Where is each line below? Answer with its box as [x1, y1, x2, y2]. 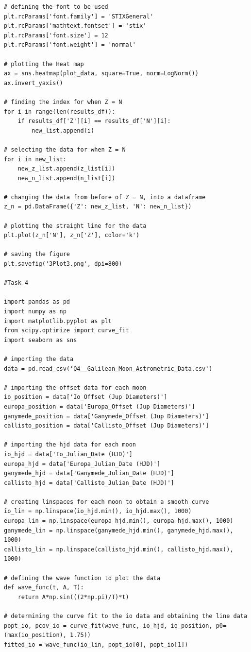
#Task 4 [4, 279, 29, 287]
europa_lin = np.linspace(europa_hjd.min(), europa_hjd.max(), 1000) [4, 517, 234, 525]
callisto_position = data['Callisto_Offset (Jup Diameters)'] [4, 422, 209, 429]
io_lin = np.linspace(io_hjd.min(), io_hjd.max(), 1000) [4, 508, 192, 515]
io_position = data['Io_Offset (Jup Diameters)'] [4, 394, 167, 401]
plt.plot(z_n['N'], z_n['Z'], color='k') [4, 232, 140, 239]
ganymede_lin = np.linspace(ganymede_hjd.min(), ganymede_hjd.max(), [4, 527, 234, 534]
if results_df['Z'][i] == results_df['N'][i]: [17, 118, 171, 125]
